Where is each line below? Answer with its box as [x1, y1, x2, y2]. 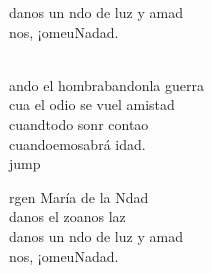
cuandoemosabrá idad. [9, 133, 146, 154]
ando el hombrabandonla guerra [9, 74, 204, 95]
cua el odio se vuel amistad [9, 94, 175, 115]
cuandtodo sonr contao [9, 113, 149, 134]
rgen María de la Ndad [9, 186, 149, 207]
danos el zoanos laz [9, 206, 126, 227]
